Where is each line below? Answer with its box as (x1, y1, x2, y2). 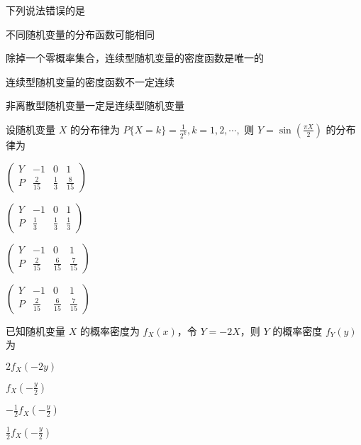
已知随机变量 (6, 323, 65, 338)
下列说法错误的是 (6, 3, 85, 17)
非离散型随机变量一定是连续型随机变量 (6, 98, 184, 113)
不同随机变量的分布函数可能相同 (6, 26, 155, 41)
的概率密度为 (79, 323, 140, 338)
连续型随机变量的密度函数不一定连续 (6, 74, 174, 89)
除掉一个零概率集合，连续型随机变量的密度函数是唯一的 (6, 50, 264, 65)
